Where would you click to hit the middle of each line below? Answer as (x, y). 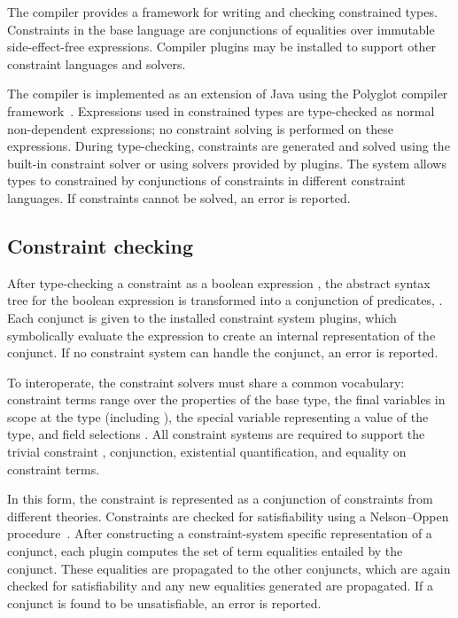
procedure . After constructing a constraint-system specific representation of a (220, 533)
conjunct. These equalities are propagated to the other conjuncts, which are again (229, 568)
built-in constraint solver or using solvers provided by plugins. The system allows (227, 163)
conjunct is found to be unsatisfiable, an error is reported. (164, 602)
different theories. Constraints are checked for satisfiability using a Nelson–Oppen (228, 516)
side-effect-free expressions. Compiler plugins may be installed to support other (222, 47)
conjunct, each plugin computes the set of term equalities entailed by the (205, 551)
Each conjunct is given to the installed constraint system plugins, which (202, 317)
